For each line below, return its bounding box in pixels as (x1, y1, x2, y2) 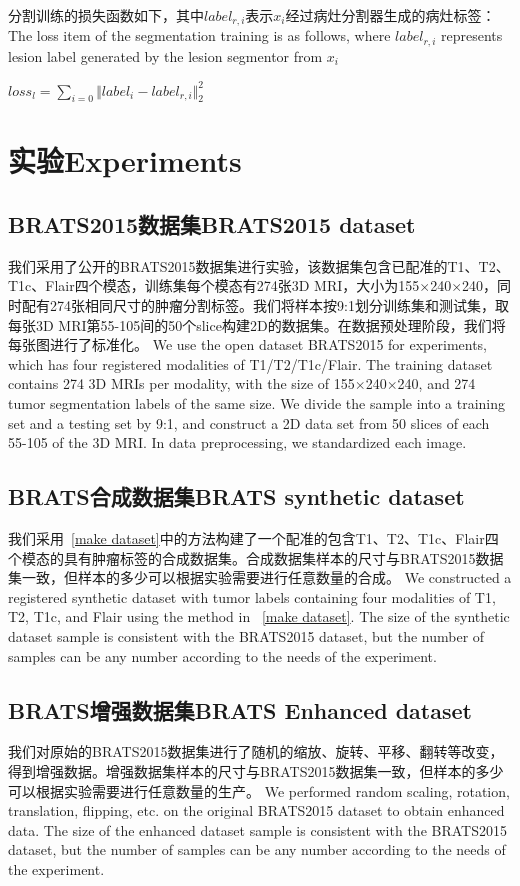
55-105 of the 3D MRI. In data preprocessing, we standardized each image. (8, 432, 467, 453)
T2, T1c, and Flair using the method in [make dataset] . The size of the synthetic (8, 606, 510, 627)
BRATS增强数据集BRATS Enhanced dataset (8, 694, 472, 725)
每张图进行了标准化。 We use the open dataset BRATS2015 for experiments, (8, 334, 488, 355)
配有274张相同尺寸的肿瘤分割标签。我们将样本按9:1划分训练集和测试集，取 (21, 295, 509, 316)
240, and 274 (397, 373, 476, 394)
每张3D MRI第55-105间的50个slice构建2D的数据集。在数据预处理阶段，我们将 (8, 314, 506, 335)
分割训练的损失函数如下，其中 (8, 5, 204, 25)
